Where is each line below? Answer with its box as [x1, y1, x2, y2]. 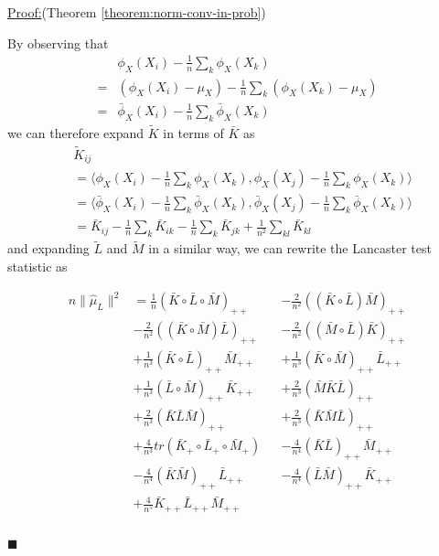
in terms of [163, 123, 224, 142]
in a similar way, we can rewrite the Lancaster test [148, 239, 432, 258]
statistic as [7, 257, 68, 276]
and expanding [7, 239, 90, 258]
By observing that [7, 33, 109, 52]
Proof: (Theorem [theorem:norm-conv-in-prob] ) [7, 3, 266, 21]
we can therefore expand [7, 123, 145, 142]
